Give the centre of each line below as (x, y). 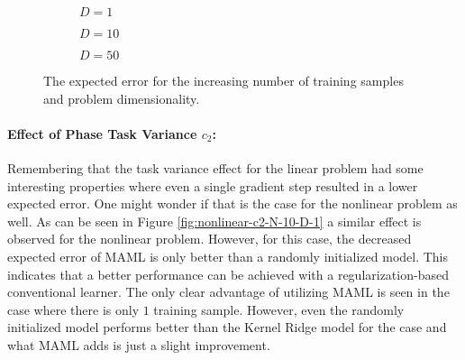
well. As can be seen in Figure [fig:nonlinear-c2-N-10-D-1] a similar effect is (214, 221)
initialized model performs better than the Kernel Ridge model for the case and (227, 327)
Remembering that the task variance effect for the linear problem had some (215, 167)
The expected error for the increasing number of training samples (223, 80)
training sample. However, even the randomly (279, 309)
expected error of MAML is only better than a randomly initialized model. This (228, 256)
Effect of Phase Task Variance (102, 133)
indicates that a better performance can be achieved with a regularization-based (228, 274)
